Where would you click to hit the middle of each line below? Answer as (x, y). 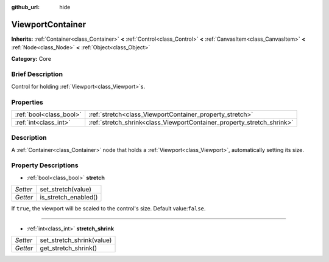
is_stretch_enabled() (69, 198)
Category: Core (31, 58)
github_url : (25, 7)
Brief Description (37, 74)
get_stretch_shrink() (69, 248)
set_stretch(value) (65, 190)
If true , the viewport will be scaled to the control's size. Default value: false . (108, 209)
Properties (27, 102)
